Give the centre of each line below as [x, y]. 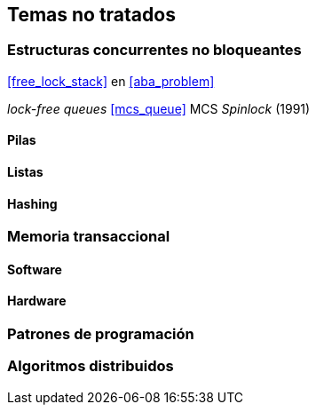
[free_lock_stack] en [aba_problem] [111, 81]
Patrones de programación [101, 334]
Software [35, 269]
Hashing [32, 203]
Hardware [37, 301]
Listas [25, 172]
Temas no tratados [91, 15]
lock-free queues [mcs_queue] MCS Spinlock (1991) [159, 108]
